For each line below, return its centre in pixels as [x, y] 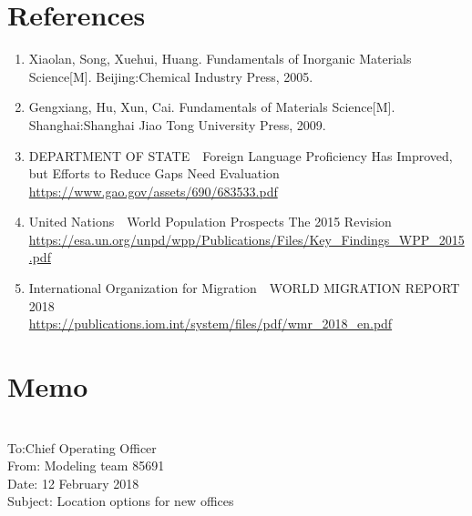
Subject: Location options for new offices [121, 501]
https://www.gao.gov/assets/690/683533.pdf [153, 191]
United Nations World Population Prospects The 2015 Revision [210, 222]
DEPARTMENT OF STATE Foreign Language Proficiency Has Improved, [241, 155]
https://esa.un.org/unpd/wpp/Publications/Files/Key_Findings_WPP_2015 [246, 239]
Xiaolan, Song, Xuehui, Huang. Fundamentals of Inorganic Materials [220, 59]
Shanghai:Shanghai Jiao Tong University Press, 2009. [177, 124]
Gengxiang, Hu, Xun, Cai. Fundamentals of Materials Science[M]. [212, 107]
